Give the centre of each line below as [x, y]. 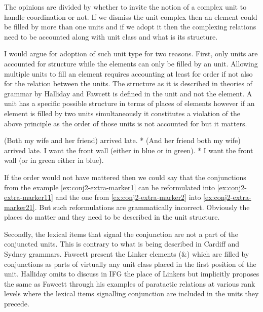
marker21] [20, 207]
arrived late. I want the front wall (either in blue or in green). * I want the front [129, 150]
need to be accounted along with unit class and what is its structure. [111, 36]
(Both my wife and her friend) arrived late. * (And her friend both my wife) [122, 140]
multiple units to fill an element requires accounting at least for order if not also [128, 73]
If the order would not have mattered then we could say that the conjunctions [125, 177]
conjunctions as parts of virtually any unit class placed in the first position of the [130, 264]
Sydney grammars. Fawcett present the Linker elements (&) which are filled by [127, 254]
